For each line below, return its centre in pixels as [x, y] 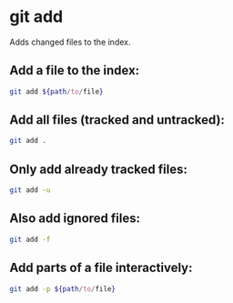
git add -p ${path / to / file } [63, 288]
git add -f [30, 239]
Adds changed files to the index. [70, 42]
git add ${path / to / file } [56, 91]
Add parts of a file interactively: [101, 268]
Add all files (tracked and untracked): [117, 120]
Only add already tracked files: [99, 169]
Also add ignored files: [75, 219]
